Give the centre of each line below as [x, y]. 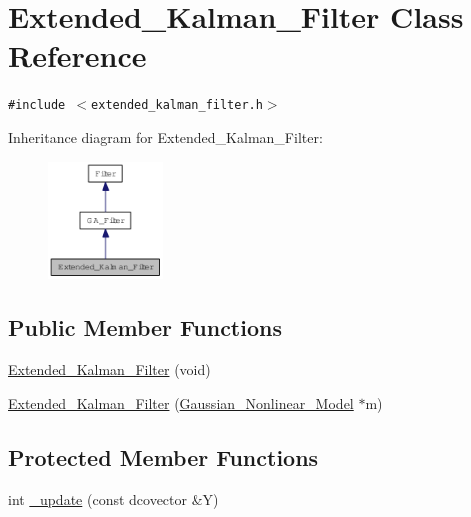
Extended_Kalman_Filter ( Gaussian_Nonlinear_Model [181, 402]
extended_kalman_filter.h [177, 105]
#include [37, 105]
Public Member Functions [145, 327]
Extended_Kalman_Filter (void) [109, 369]
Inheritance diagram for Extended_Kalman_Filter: [165, 136]
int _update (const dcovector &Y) [113, 498]
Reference [77, 55]
